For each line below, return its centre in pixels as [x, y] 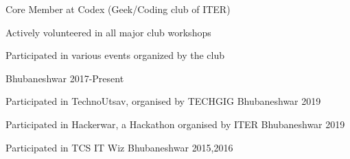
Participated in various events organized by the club [115, 55]
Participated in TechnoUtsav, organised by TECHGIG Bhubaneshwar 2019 [163, 101]
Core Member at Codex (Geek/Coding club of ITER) [118, 9]
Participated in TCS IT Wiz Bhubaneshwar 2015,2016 [119, 147]
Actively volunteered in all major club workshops [108, 32]
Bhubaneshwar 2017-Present [65, 78]
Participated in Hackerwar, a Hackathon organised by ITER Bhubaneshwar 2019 [175, 124]
